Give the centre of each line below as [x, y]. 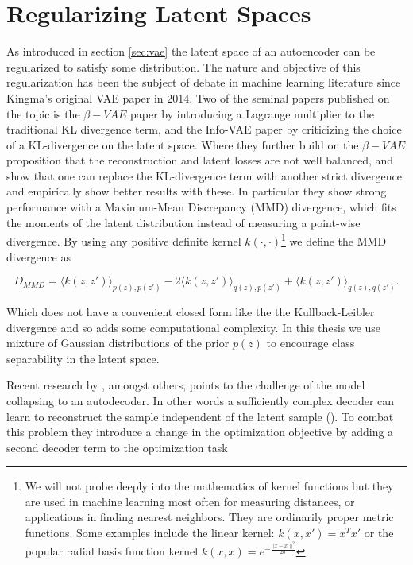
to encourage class [311, 343]
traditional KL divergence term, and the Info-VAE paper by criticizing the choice [204, 129]
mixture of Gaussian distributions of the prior [118, 343]
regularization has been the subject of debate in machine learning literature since [204, 82]
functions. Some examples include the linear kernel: [150, 533]
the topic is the [43, 113]
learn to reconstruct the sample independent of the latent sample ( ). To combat [200, 416]
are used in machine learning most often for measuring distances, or [190, 501]
